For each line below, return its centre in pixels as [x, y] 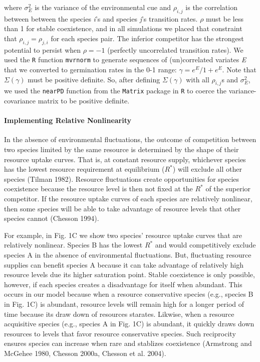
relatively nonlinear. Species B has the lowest [73, 245]
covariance [20, 101]
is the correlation [211, 7]
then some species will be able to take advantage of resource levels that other [122, 208]
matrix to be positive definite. [84, 101]
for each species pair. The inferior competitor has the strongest [147, 38]
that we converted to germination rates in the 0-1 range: [90, 70]
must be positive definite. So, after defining [94, 79]
